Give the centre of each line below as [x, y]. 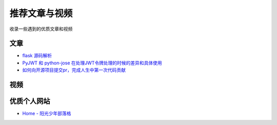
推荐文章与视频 [41, 13]
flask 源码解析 [37, 56]
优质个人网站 [30, 101]
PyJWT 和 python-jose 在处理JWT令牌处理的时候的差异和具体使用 [92, 63]
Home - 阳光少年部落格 [47, 114]
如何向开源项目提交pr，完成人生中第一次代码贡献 [74, 70]
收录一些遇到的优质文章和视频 [41, 29]
